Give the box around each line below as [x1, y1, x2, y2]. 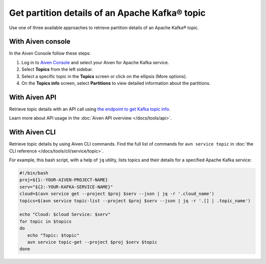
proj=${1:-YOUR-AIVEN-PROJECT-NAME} [19, 177, 108, 183]
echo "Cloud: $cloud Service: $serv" [19, 212, 111, 217]
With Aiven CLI [9, 128, 56, 137]
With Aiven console [9, 38, 71, 46]
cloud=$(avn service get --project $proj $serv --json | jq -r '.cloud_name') [19, 191, 214, 197]
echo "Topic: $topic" [27, 232, 80, 238]
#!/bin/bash [19, 170, 49, 176]
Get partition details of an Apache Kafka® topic [9, 7, 206, 18]
